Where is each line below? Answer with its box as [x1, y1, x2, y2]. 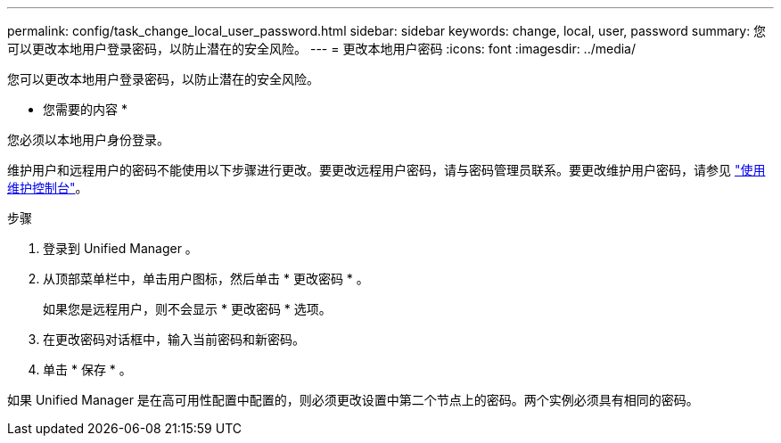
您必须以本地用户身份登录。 [7, 132, 169, 147]
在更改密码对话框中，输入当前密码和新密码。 [43, 332, 305, 347]
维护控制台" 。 [7, 180, 88, 195]
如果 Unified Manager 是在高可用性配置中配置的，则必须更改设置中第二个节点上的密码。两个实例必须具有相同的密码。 [7, 392, 699, 407]
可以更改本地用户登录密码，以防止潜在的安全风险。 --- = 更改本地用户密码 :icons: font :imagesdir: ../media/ [7, 41, 637, 56]
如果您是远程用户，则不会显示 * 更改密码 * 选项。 [43, 301, 332, 316]
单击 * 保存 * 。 [43, 362, 132, 377]
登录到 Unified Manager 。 [43, 241, 198, 256]
